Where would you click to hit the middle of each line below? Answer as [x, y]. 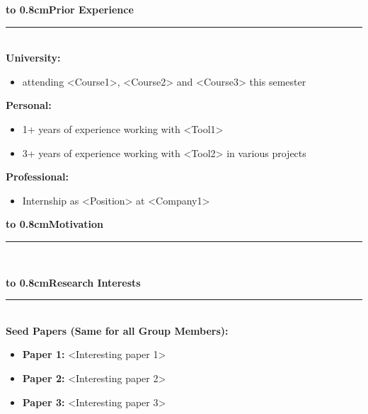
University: [33, 58]
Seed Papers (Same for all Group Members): [117, 330]
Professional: [37, 177]
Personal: [29, 105]
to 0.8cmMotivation [55, 224]
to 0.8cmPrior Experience [70, 9]
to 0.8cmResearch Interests [73, 282]
